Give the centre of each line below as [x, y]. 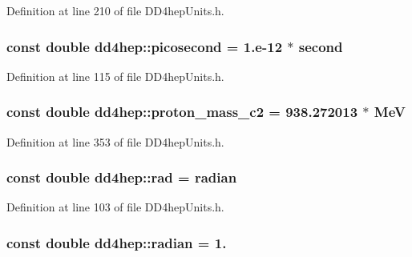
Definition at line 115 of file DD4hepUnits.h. [115, 76]
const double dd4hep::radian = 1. [117, 242]
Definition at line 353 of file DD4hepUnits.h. [115, 141]
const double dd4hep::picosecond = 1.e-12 [145, 46]
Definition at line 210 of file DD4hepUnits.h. [115, 10]
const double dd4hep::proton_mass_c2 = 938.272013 [182, 112]
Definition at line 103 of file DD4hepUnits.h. [115, 207]
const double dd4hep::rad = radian [122, 177]
